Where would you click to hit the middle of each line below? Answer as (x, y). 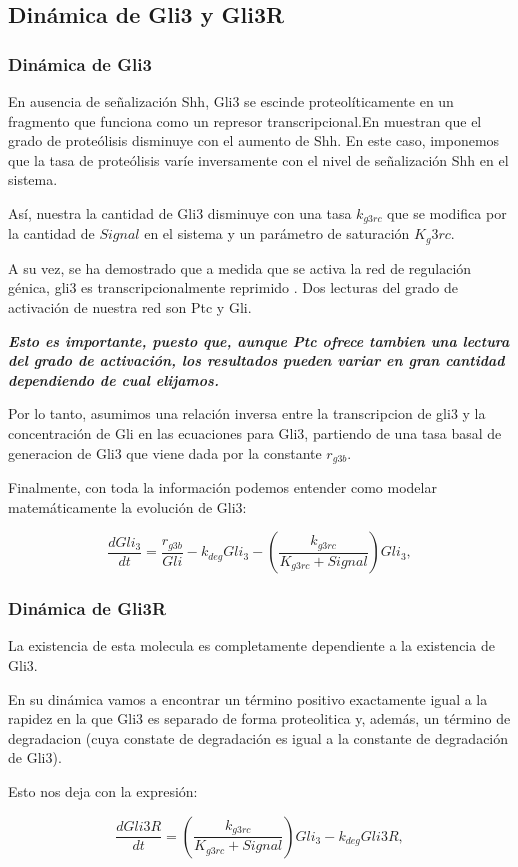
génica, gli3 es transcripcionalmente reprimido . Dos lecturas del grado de (233, 287)
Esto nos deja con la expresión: (103, 791)
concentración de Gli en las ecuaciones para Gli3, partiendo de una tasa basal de (255, 433)
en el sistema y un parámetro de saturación (277, 233)
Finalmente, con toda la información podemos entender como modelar (222, 487)
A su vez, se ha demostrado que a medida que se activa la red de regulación (240, 267)
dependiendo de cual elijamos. (113, 379)
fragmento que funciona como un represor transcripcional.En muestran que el (245, 120)
